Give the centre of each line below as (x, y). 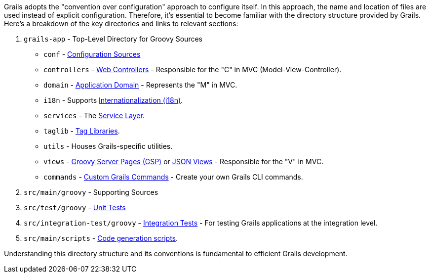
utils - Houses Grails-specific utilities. (108, 146)
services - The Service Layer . (94, 115)
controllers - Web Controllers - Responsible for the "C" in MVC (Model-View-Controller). (193, 69)
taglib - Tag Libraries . (82, 131)
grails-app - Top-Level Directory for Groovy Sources (113, 39)
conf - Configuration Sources (92, 54)
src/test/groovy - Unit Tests (75, 208)
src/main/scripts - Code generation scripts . (101, 238)
